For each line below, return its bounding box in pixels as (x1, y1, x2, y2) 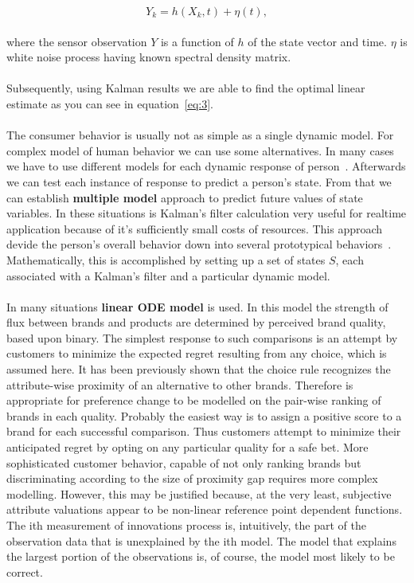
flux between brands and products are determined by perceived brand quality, (6, 314, 386, 331)
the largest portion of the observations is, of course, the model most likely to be (6, 548, 395, 565)
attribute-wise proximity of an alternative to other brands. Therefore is (6, 376, 353, 393)
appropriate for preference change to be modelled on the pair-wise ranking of (6, 392, 381, 409)
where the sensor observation (6, 33, 147, 49)
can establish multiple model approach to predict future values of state (6, 189, 363, 205)
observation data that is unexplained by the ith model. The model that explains (6, 532, 396, 549)
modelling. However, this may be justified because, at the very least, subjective (6, 485, 392, 502)
